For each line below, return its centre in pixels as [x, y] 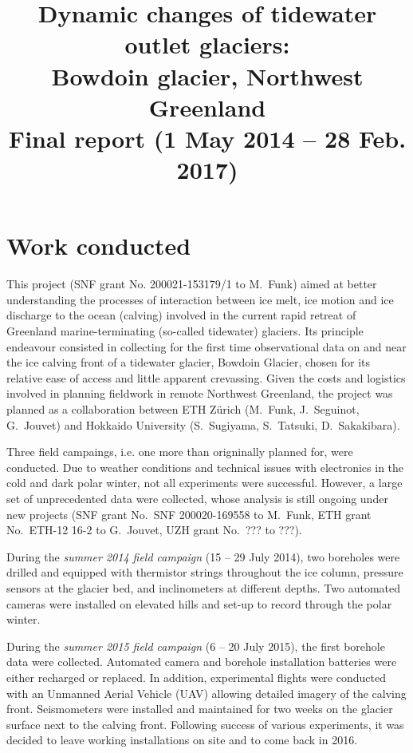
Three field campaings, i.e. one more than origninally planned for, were [180, 452]
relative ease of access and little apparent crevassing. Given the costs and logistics [206, 377]
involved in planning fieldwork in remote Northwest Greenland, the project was [200, 393]
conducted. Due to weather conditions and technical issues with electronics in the [205, 467]
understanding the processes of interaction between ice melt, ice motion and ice [200, 299]
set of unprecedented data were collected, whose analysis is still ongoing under [197, 498]
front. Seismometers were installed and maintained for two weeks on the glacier [200, 709]
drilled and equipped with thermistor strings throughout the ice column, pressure [205, 572]
